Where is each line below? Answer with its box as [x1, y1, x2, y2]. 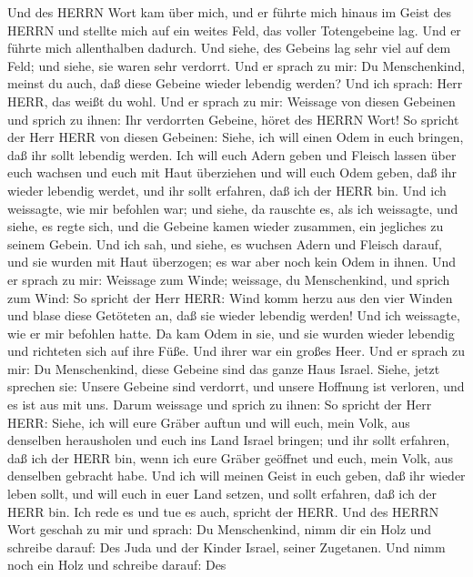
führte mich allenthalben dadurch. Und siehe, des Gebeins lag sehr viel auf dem [7, 38, 451, 57]
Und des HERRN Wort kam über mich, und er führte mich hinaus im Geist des [7, 3, 452, 21]
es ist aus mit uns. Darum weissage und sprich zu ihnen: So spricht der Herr [7, 395, 432, 414]
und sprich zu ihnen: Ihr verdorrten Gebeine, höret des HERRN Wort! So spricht [7, 109, 459, 128]
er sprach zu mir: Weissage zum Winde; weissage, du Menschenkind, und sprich [7, 269, 450, 288]
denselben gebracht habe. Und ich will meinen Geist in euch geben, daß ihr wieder [7, 466, 466, 485]
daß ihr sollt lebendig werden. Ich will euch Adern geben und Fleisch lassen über [7, 145, 457, 164]
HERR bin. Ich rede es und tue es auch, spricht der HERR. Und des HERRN [7, 501, 439, 521]
